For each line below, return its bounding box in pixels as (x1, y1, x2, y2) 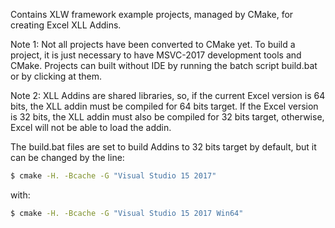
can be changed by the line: (10, 152, 125, 163)
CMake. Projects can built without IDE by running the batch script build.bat (10, 60, 318, 71)
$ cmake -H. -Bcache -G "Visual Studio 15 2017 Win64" (10, 208, 244, 218)
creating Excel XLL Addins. (10, 19, 122, 31)
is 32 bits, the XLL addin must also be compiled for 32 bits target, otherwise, (10, 111, 325, 123)
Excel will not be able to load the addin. (10, 122, 172, 133)
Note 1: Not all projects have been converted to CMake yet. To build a (10, 39, 296, 50)
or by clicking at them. (10, 70, 103, 82)
